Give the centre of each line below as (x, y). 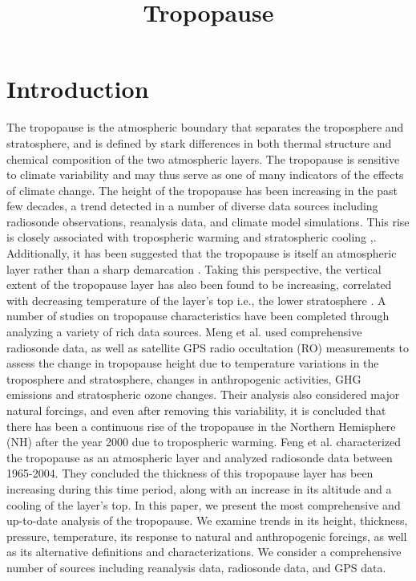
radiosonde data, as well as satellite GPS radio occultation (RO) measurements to (208, 347)
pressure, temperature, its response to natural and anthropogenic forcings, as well (207, 536)
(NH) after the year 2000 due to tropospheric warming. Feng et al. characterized (204, 442)
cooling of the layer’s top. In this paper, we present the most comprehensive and (204, 504)
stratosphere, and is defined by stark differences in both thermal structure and (199, 142)
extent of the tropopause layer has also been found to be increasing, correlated (199, 284)
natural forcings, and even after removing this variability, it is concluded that (196, 410)
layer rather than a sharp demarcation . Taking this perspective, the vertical (194, 268)
